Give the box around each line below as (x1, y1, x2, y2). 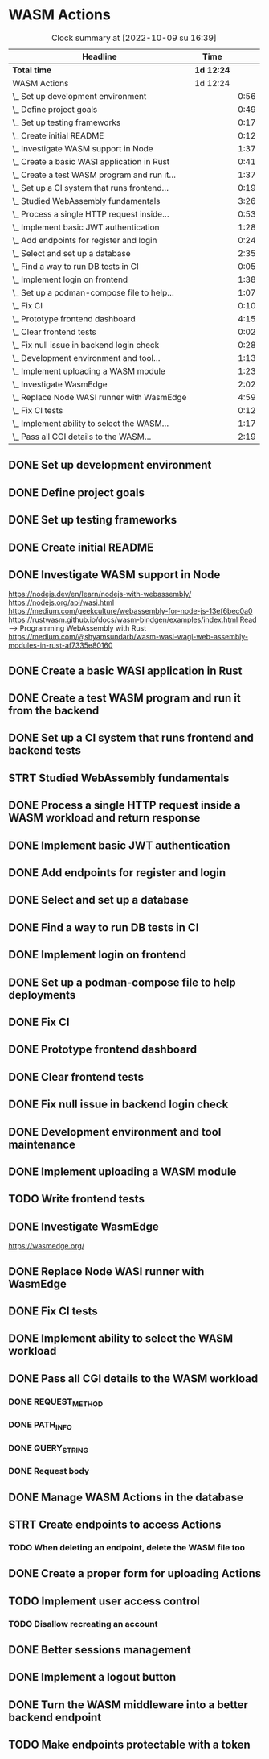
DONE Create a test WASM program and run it (8, 691, 241, 706)
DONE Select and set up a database (8, 893, 189, 907)
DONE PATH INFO (8, 1419, 72, 1432)
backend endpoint (8, 1710, 102, 1724)
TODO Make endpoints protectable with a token (8, 1738, 251, 1752)
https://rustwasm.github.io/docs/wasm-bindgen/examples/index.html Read (8, 615, 257, 625)
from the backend (8, 704, 100, 718)
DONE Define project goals (8, 486, 145, 499)
